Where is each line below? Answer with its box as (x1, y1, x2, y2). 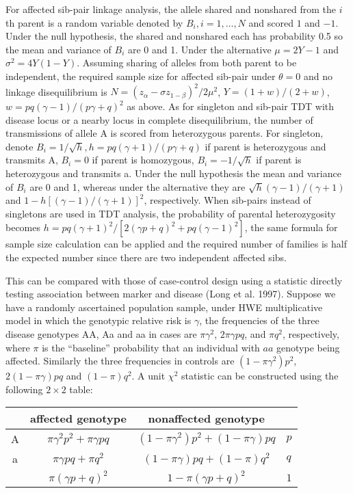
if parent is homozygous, (92, 152, 194, 167)
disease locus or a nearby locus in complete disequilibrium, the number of (5, 112, 313, 126)
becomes (5, 220, 41, 235)
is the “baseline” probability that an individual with (42, 340, 260, 354)
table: (69, 382, 93, 396)
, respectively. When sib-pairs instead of (144, 193, 311, 207)
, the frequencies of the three (199, 313, 319, 328)
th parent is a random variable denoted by (5, 15, 183, 29)
